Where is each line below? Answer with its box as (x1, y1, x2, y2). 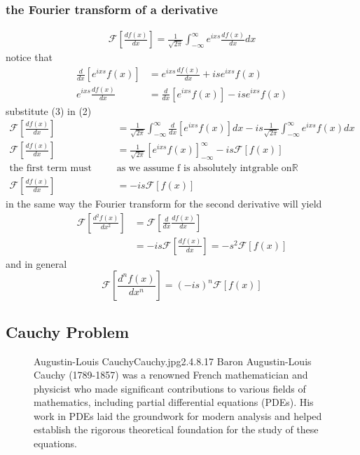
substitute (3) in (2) (6, 103, 92, 118)
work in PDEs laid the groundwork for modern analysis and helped (34, 408, 322, 423)
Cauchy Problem (6, 320, 130, 342)
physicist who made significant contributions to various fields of (34, 381, 306, 395)
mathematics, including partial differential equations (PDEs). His (34, 395, 314, 409)
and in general (6, 256, 67, 271)
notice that (6, 50, 53, 64)
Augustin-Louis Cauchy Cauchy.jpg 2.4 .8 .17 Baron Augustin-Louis (34, 353, 312, 368)
